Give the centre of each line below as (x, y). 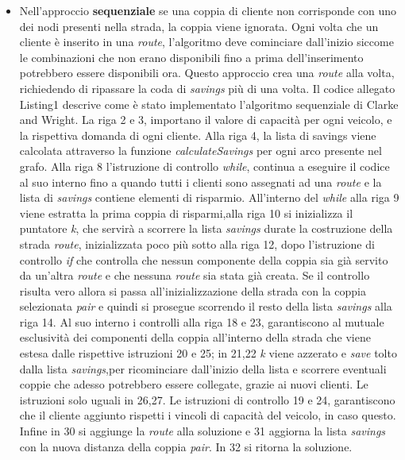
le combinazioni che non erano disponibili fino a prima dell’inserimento (191, 57)
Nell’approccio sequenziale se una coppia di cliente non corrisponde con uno (208, 10)
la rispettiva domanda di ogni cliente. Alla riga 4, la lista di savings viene (198, 135)
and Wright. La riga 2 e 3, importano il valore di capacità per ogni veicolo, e (206, 120)
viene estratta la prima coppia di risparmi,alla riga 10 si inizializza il (186, 213)
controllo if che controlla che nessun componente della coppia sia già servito (204, 259)
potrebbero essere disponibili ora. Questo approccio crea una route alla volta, (207, 73)
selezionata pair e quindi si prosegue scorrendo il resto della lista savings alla (206, 306)
